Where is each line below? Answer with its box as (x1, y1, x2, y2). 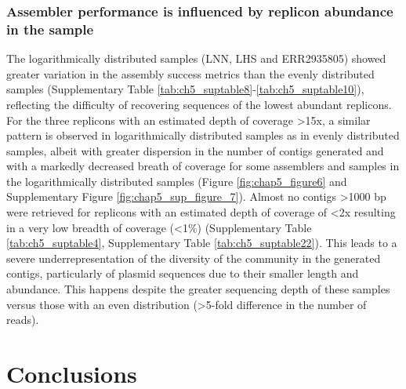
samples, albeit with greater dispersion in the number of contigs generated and (6, 142, 384, 158)
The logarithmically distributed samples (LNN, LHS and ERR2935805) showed (6, 50, 386, 67)
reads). (6, 311, 39, 328)
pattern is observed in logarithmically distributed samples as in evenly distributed (6, 127, 400, 144)
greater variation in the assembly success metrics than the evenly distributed (6, 65, 375, 82)
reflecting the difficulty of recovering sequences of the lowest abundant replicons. (6, 96, 392, 112)
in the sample (6, 19, 94, 38)
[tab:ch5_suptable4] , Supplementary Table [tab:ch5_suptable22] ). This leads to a (6, 234, 397, 251)
